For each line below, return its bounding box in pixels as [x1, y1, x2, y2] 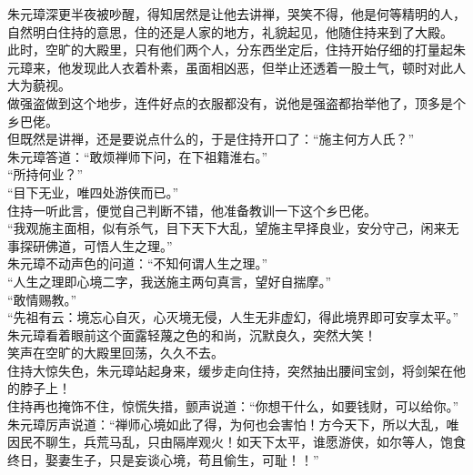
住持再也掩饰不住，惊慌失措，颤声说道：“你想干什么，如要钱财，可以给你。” [7, 397, 459, 416]
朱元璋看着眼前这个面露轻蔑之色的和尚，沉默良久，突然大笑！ [7, 325, 377, 344]
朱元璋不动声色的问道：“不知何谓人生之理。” [7, 254, 268, 273]
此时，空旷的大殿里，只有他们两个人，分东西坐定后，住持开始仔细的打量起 [7, 40, 453, 59]
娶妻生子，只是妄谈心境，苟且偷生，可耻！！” [45, 450, 319, 469]
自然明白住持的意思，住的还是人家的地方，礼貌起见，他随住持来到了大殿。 [7, 22, 453, 41]
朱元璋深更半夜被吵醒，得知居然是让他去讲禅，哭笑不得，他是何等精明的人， [7, 5, 466, 23]
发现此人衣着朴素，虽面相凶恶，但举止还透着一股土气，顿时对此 [70, 57, 453, 76]
